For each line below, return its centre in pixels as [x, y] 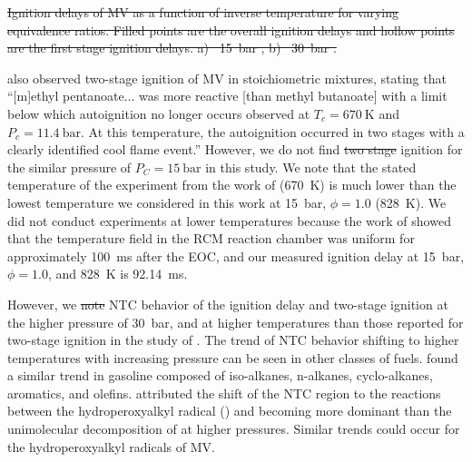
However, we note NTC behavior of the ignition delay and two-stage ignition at [228, 304]
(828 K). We [411, 202]
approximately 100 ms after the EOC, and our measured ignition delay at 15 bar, [236, 256]
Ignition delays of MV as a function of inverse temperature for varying [203, 12]
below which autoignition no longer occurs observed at [159, 113]
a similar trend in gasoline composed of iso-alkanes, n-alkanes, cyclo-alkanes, [220, 375]
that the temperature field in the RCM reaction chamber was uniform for [211, 238]
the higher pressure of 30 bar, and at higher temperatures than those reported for [236, 322]
